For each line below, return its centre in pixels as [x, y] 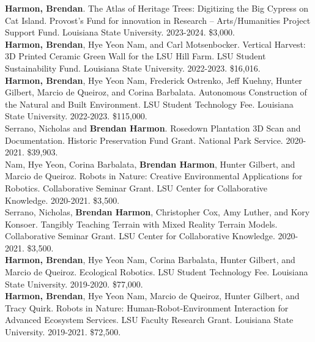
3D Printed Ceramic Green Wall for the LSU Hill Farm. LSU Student [135, 56]
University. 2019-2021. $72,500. [63, 332]
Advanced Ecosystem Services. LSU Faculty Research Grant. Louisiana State [149, 320]
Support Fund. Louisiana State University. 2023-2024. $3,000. [120, 32]
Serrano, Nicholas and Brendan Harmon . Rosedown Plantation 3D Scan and [153, 128]
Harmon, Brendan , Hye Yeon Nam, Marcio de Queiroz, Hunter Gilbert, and [152, 296]
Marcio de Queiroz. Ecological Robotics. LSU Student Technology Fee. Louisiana [157, 272]
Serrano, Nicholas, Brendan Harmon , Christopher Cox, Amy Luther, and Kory [157, 212]
